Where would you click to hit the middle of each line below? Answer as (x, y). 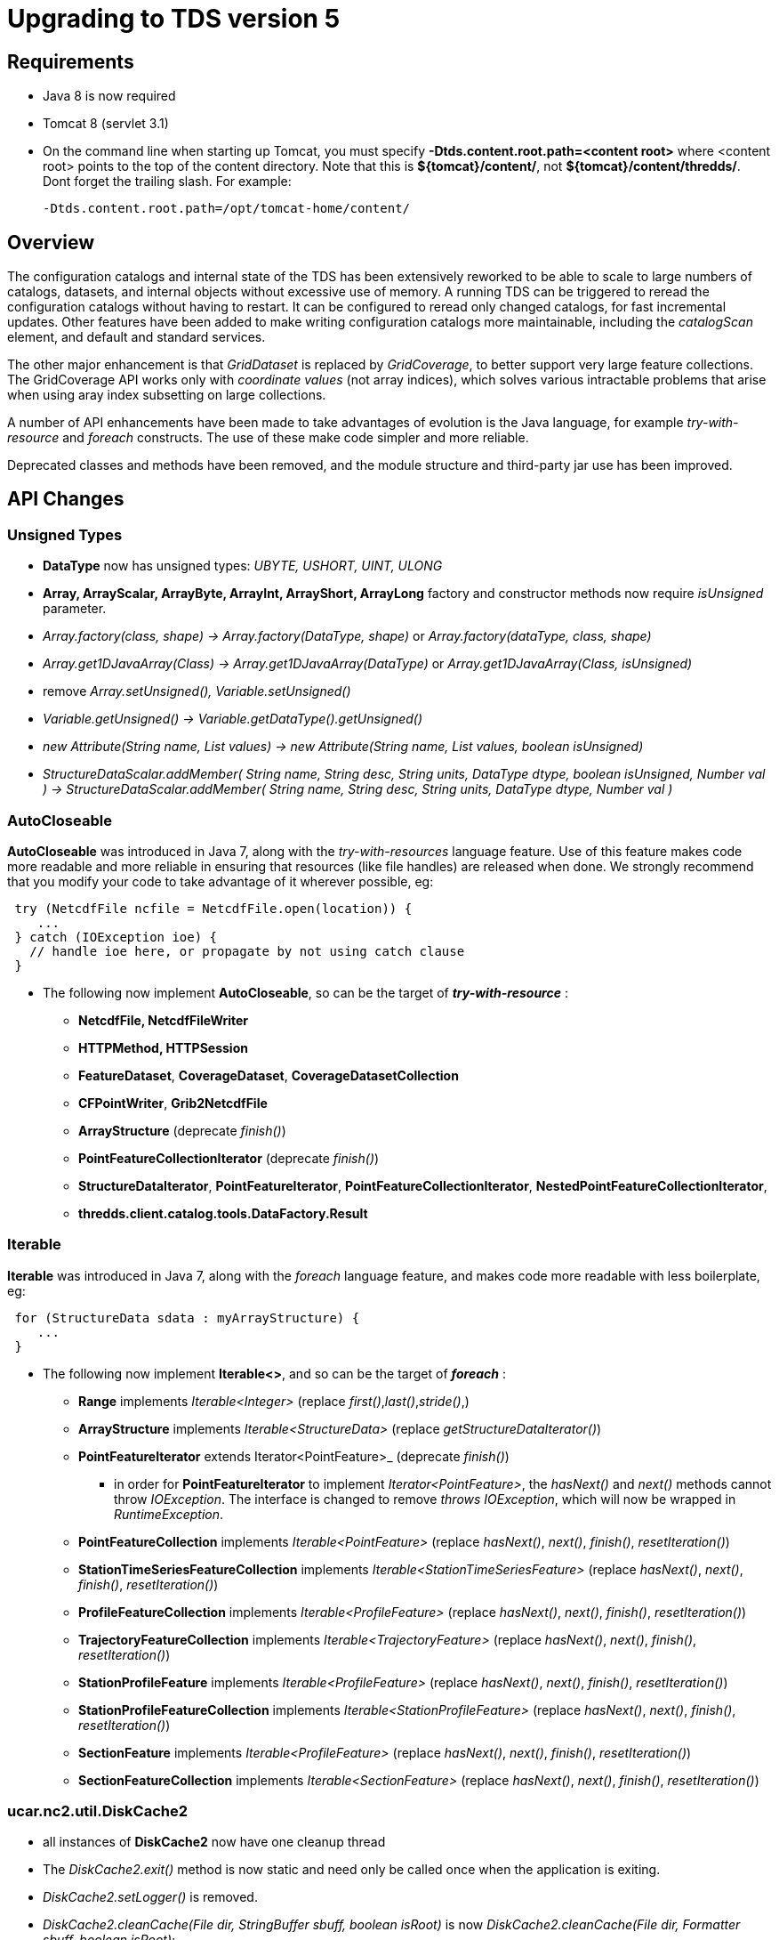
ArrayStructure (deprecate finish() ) (182, 1130)
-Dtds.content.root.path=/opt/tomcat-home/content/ (227, 209)
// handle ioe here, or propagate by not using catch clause (247, 951)
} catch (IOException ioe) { (116, 937)
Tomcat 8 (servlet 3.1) (106, 124)
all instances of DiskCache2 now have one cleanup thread (214, 1842)
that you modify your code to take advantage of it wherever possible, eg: (221, 881)
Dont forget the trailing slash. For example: (167, 182)
